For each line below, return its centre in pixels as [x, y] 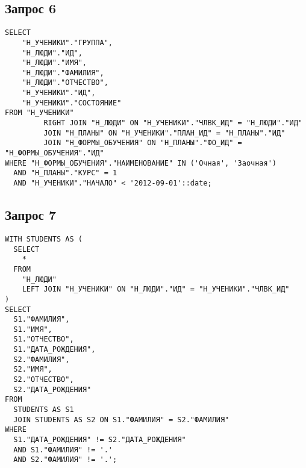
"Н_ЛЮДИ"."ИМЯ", [55, 63]
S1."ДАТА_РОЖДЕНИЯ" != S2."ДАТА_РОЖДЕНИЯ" [100, 440]
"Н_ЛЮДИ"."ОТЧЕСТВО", [65, 83]
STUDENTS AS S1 [44, 410]
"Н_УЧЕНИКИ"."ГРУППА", [67, 42]
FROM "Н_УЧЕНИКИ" [39, 113]
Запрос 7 [31, 215]
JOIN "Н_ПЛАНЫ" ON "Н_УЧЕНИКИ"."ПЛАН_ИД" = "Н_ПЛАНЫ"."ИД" [164, 133]
